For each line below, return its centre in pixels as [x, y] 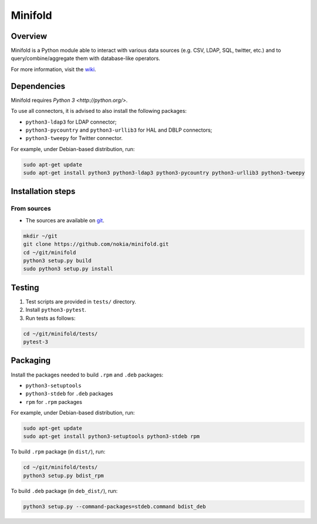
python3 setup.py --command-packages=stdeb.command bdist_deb [114, 506]
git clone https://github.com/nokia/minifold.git [96, 244]
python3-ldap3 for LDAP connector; [71, 122]
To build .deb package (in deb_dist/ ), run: [64, 490]
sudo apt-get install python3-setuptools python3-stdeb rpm [112, 436]
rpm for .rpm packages [54, 402]
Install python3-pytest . [56, 310]
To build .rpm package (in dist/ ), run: [58, 452]
